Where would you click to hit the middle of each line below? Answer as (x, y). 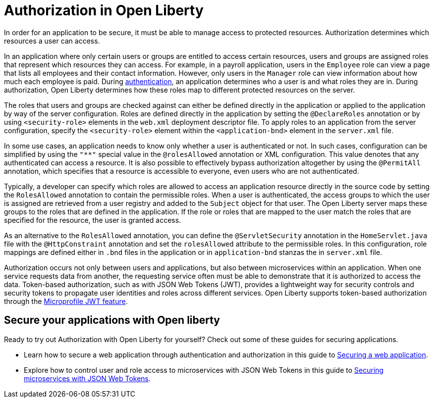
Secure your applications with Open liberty (112, 320)
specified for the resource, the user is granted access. (93, 220)
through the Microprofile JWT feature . (66, 301)
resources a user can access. (52, 41)
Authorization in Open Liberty (104, 10)
